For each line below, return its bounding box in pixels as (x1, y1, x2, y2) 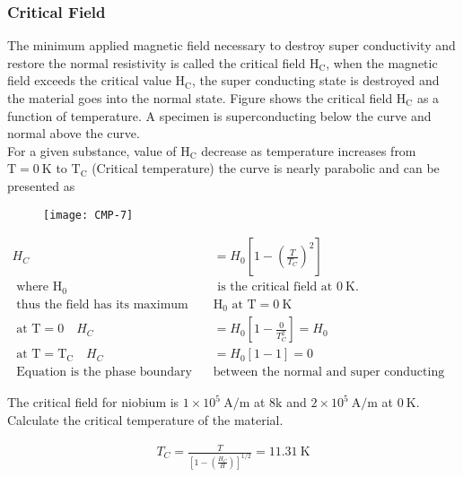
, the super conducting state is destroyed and (191, 71, 440, 90)
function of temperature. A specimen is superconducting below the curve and (7, 106, 432, 125)
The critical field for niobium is (7, 393, 179, 412)
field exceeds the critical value (7, 71, 171, 90)
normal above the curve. (7, 124, 140, 143)
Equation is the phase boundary (16, 366, 192, 379)
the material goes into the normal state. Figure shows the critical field (7, 89, 393, 107)
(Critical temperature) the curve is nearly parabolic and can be (92, 159, 440, 178)
